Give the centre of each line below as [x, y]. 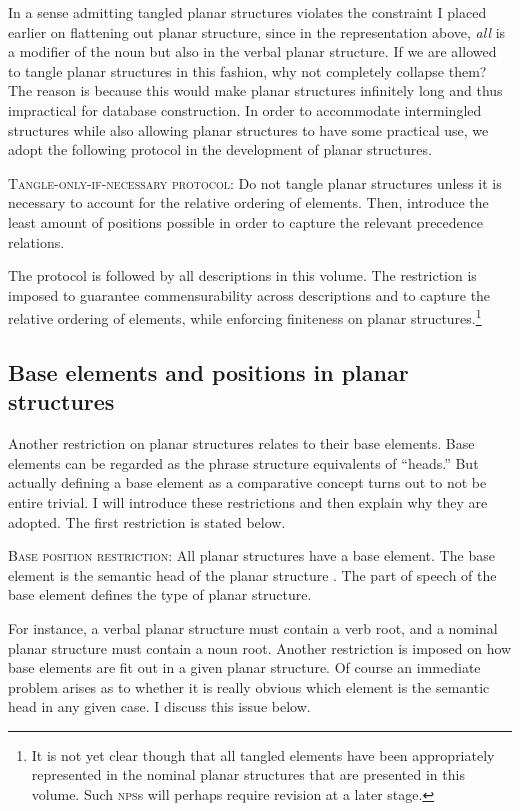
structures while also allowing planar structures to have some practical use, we [248, 129]
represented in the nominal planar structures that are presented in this [248, 774]
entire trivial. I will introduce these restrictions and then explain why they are [248, 501]
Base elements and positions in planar [208, 371]
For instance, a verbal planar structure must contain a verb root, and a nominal [253, 627]
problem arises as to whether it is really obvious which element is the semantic [249, 686]
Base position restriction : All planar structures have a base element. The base [251, 555]
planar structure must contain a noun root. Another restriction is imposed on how [260, 647]
